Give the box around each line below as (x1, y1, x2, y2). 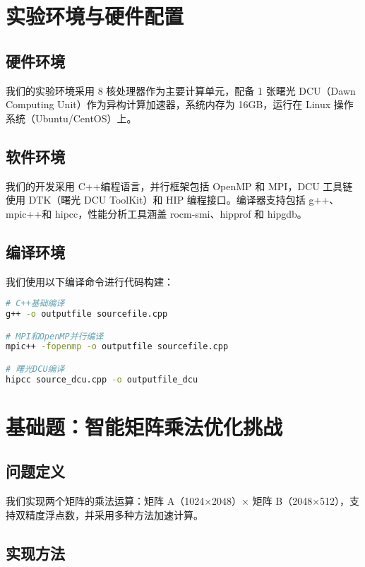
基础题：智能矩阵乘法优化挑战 (6, 411, 283, 440)
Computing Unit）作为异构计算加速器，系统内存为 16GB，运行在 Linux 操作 (6, 97, 354, 112)
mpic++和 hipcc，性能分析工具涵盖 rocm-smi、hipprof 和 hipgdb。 (6, 206, 307, 221)
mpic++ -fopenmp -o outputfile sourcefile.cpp (6, 341, 229, 352)
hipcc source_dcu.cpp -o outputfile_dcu (6, 374, 198, 385)
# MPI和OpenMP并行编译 (6, 331, 104, 341)
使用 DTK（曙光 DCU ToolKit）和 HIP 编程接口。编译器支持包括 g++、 (6, 192, 340, 207)
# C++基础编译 (6, 298, 65, 309)
